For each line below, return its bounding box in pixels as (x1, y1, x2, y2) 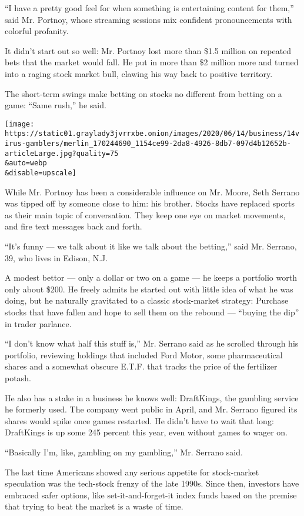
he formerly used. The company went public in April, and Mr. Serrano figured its (5, 403, 298, 415)
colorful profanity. (5, 25, 69, 37)
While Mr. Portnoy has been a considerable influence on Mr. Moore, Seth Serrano (5, 185, 300, 198)
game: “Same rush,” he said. (5, 99, 106, 111)
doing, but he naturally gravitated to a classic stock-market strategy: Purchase (5, 294, 289, 307)
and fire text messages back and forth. (5, 220, 142, 232)
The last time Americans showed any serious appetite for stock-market (5, 465, 259, 478)
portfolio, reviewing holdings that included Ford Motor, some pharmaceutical (5, 348, 283, 361)
